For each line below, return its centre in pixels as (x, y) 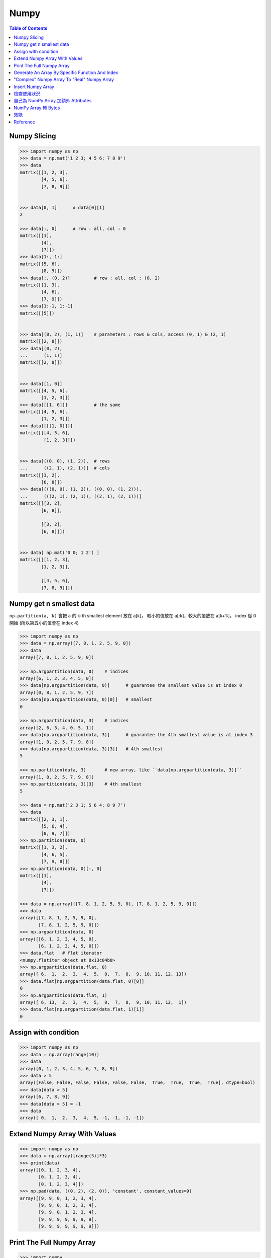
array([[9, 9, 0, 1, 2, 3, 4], (58, 1198)
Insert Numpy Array (34, 87)
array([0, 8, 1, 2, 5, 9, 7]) (57, 692)
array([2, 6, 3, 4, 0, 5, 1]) (57, 728)
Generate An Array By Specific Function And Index (66, 72)
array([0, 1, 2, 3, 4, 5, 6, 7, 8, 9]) (69, 1069)
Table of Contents (28, 28)
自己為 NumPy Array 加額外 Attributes (53, 101)
